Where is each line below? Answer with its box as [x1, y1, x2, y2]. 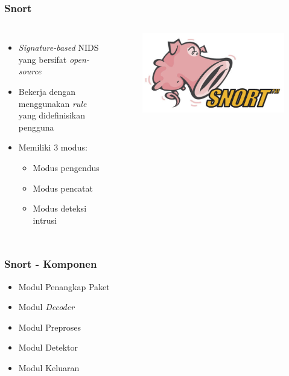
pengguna [18, 120, 54, 133]
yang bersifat [18, 53, 67, 65]
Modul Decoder [18, 300, 75, 313]
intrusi [33, 213, 57, 226]
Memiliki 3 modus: [18, 141, 87, 154]
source [18, 65, 42, 77]
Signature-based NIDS [18, 41, 99, 54]
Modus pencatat [33, 181, 93, 194]
